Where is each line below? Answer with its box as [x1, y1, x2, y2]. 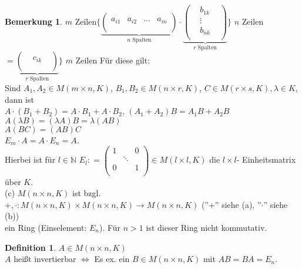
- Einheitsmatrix [236, 153, 296, 166]
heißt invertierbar [14, 253, 76, 265]
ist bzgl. [72, 187, 101, 199]
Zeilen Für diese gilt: [75, 53, 150, 66]
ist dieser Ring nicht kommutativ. [146, 221, 267, 233]
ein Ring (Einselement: [5, 221, 87, 233]
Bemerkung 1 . [5, 15, 63, 27]
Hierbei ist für [5, 153, 56, 166]
